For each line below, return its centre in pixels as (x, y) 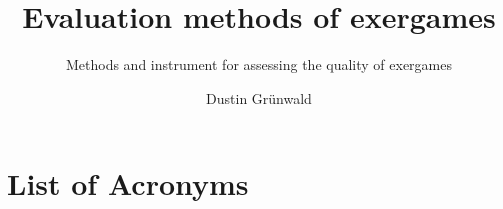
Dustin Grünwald (259, 97)
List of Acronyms (128, 183)
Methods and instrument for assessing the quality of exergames (259, 64)
